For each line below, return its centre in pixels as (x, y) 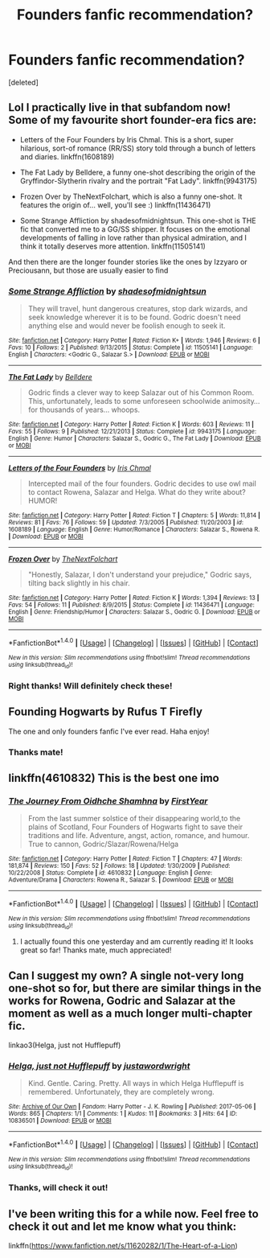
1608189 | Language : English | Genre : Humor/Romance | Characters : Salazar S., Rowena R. (134, 530)
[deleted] (23, 82)
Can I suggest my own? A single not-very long (126, 975)
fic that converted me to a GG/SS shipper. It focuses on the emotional (135, 229)
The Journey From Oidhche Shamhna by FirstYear (108, 801)
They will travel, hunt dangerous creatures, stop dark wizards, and (137, 309)
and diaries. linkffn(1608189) (67, 156)
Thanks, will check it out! (58, 1188)
